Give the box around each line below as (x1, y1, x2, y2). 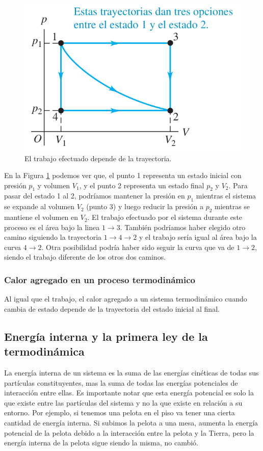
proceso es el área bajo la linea (4, 221, 100, 232)
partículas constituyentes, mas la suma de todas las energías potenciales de (4, 377, 238, 388)
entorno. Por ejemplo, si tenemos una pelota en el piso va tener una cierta (4, 407, 235, 418)
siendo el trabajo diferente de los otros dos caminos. (4, 252, 166, 262)
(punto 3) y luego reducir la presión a (86, 201, 203, 212)
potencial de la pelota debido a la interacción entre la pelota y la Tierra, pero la (4, 427, 254, 438)
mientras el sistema (196, 190, 256, 201)
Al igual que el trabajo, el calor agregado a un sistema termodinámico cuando (4, 293, 247, 304)
